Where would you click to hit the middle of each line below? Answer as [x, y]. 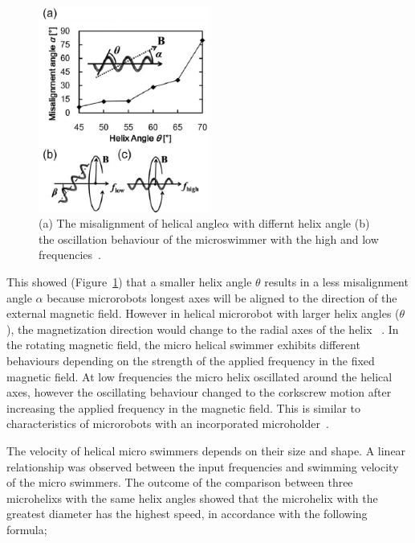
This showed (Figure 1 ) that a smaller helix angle [129, 282]
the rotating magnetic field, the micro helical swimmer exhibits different [183, 345]
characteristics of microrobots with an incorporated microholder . [168, 424]
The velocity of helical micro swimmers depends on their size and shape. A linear [206, 450]
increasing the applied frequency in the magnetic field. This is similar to [184, 407]
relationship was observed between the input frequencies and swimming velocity [203, 466]
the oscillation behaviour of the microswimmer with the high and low [209, 239]
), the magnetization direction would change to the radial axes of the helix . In [203, 329]
